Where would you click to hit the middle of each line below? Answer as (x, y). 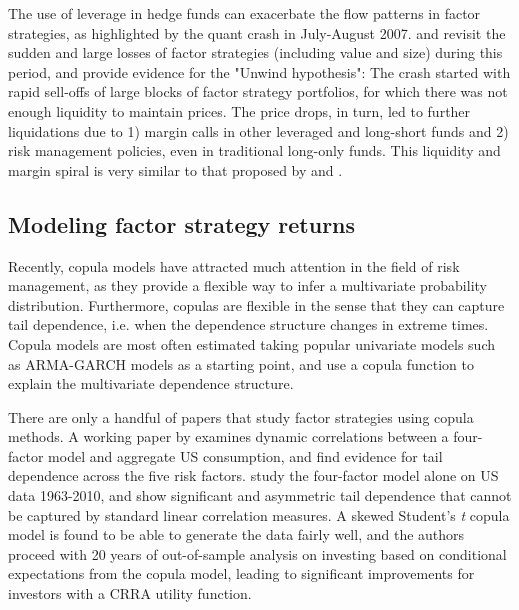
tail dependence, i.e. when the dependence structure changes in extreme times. (248, 324)
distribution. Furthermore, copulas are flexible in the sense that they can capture (256, 304)
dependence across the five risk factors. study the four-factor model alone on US (253, 475)
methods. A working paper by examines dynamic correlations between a (228, 436)
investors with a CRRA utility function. (130, 593)
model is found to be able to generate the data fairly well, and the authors (236, 534)
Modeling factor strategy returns (182, 223)
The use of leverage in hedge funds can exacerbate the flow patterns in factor (244, 13)
